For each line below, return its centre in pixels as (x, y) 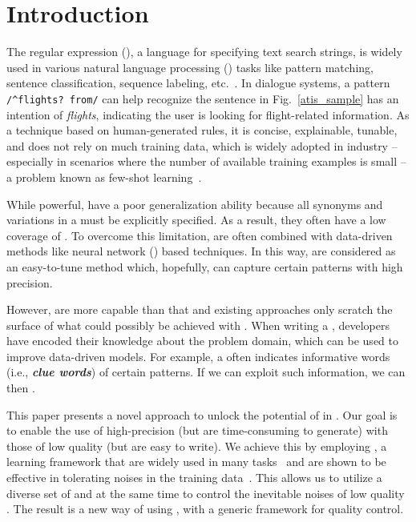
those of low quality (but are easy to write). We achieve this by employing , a (197, 446)
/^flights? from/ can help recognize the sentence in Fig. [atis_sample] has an (203, 98)
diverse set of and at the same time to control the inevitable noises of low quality (206, 493)
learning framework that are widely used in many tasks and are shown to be (196, 462)
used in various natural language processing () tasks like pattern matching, (190, 67)
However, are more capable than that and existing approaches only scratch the (200, 309)
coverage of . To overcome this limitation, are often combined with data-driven (200, 235)
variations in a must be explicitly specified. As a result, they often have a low (196, 220)
